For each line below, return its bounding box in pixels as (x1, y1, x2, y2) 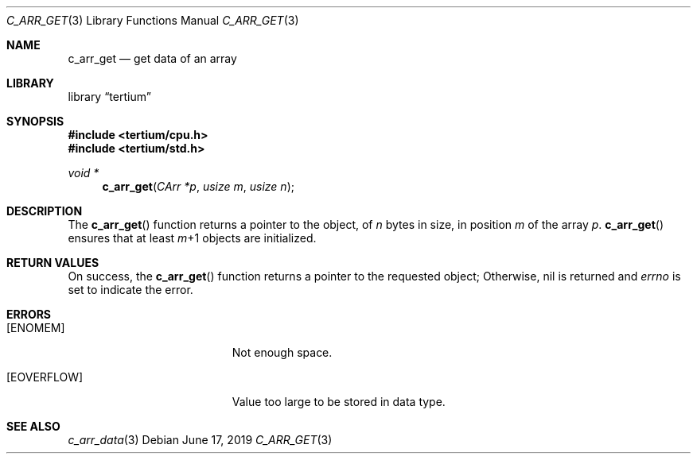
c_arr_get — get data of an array (68, 52, 237, 65)
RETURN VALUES (6, 256, 99, 269)
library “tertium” (68, 90, 151, 103)
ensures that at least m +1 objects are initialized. (68, 231, 317, 245)
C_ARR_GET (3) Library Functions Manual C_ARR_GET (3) (6, 14, 299, 27)
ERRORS (6, 307, 52, 321)
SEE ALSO (6, 419, 60, 433)
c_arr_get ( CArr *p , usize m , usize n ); (102, 180, 294, 193)
